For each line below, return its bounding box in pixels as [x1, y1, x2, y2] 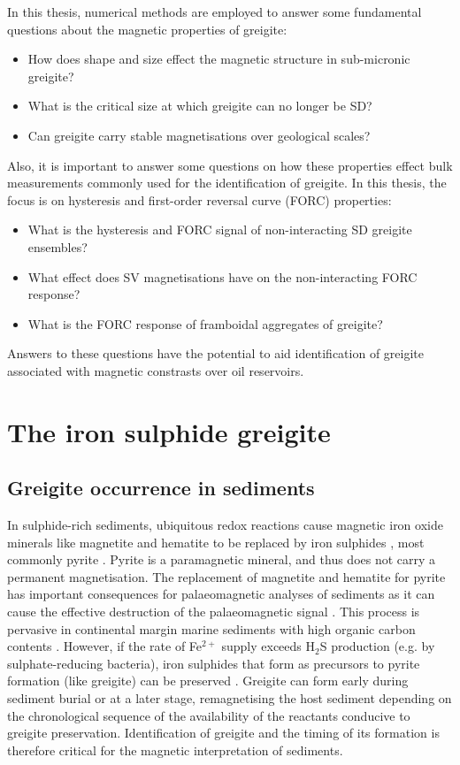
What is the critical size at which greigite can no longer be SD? [27, 96, 372, 115]
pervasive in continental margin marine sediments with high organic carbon [7, 619, 416, 638]
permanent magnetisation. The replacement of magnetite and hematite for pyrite [7, 567, 446, 585]
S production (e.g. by [319, 637, 435, 655]
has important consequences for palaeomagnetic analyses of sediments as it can [7, 585, 435, 603]
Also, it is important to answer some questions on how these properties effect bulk [7, 156, 453, 174]
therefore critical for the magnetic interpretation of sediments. [7, 740, 343, 759]
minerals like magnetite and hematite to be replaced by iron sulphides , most [7, 532, 425, 551]
